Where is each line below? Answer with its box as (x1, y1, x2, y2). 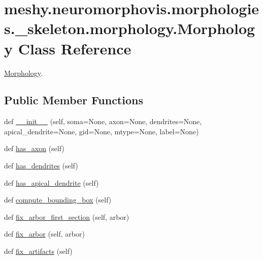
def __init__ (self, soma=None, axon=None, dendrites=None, (4, 116, 202, 127)
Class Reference (18, 38, 131, 59)
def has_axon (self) (4, 143, 64, 154)
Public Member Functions (4, 92, 143, 108)
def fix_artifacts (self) (4, 246, 73, 256)
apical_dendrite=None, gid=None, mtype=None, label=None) (4, 126, 199, 136)
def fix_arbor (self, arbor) (4, 228, 85, 239)
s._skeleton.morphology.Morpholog (4, 18, 255, 39)
